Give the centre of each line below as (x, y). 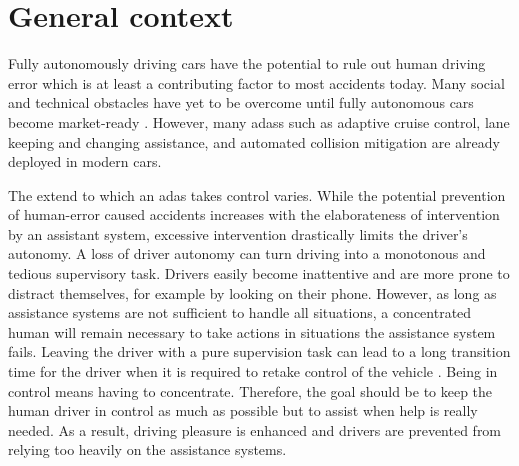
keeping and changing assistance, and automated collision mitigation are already (254, 141)
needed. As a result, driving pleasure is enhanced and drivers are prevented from (255, 429)
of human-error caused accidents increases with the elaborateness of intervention (254, 214)
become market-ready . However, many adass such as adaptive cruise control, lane (259, 121)
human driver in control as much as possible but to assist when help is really (243, 410)
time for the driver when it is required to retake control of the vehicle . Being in (253, 371)
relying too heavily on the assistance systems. (147, 449)
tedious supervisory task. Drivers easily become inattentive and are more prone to (259, 273)
